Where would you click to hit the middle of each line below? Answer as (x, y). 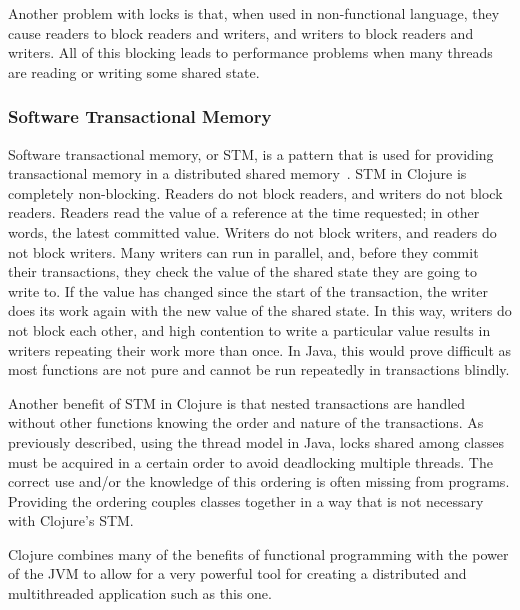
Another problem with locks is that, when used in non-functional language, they (254, 13)
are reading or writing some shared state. (134, 71)
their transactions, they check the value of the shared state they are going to (243, 271)
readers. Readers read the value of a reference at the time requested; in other (244, 212)
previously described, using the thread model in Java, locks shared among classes (256, 441)
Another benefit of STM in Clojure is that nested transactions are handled (237, 402)
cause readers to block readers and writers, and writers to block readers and (241, 32)
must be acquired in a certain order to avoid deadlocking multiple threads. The (250, 461)
